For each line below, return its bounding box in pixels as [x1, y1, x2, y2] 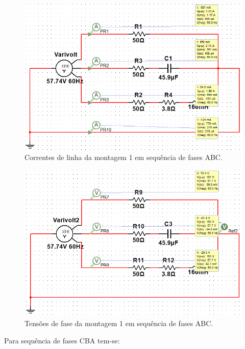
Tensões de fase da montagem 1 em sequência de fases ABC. [24, 317, 213, 328]
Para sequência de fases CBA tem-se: [4, 335, 120, 345]
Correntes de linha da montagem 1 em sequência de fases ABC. [24, 152, 223, 163]
